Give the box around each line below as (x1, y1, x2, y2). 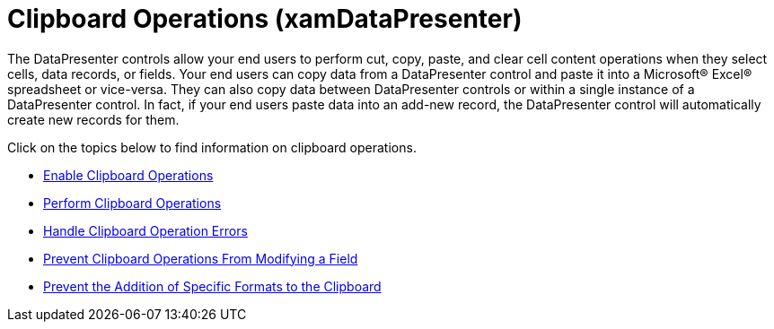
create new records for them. (7, 111, 180, 127)
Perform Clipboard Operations (43, 195, 222, 211)
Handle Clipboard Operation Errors (43, 222, 248, 238)
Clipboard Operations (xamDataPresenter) (7, 4, 523, 34)
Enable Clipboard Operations (43, 167, 214, 183)
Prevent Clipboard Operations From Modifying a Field (43, 250, 358, 266)
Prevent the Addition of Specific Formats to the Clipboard (43, 278, 382, 294)
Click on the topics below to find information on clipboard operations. (7, 139, 417, 155)
